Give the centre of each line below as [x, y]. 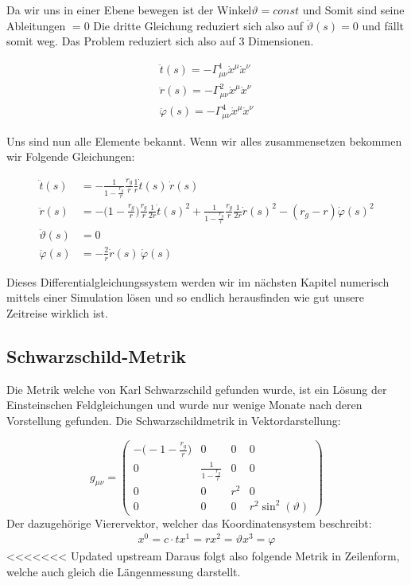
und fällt [383, 25]
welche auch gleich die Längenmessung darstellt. [124, 571]
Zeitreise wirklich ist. [57, 312]
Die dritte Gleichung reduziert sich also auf [198, 25]
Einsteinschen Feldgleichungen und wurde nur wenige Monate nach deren [184, 405]
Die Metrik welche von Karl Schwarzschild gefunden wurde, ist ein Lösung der [197, 389]
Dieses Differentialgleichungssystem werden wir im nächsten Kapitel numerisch [198, 281]
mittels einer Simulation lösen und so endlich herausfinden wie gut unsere [186, 297]
